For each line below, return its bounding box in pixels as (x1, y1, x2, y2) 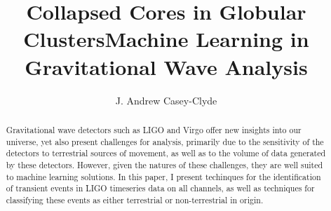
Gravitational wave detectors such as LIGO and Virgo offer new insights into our (6, 123, 302, 135)
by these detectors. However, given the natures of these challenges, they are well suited (6, 158, 323, 170)
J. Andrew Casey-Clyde (115, 93, 217, 107)
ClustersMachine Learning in (23, 25, 309, 53)
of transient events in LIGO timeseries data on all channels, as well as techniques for (6, 182, 315, 194)
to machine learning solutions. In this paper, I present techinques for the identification (6, 170, 321, 182)
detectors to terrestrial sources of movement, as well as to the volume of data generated (6, 147, 326, 159)
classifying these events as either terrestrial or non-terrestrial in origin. (6, 193, 264, 205)
